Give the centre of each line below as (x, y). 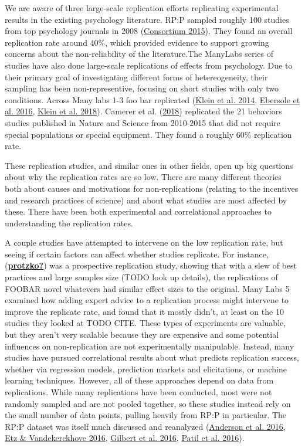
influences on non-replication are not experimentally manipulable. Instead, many (150, 346)
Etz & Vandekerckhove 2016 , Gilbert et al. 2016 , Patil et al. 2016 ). (125, 438)
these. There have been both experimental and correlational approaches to (138, 211)
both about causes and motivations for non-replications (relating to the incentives (152, 188)
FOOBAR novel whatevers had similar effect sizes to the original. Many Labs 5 (147, 288)
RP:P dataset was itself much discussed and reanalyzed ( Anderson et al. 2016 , (145, 426)
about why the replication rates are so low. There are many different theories (143, 177)
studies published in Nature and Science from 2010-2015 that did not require (143, 122)
